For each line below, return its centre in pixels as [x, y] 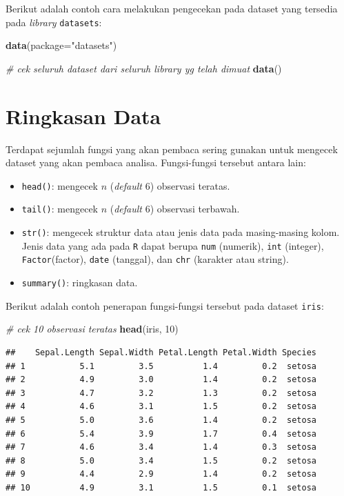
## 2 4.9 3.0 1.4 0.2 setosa [161, 380]
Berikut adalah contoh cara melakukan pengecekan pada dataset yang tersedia [172, 8]
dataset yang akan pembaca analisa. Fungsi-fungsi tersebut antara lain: [156, 162]
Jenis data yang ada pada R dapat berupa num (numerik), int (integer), [173, 245]
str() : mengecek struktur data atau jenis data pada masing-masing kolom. [181, 232]
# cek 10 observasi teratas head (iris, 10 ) [92, 329]
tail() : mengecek [60, 209]
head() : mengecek [60, 185]
